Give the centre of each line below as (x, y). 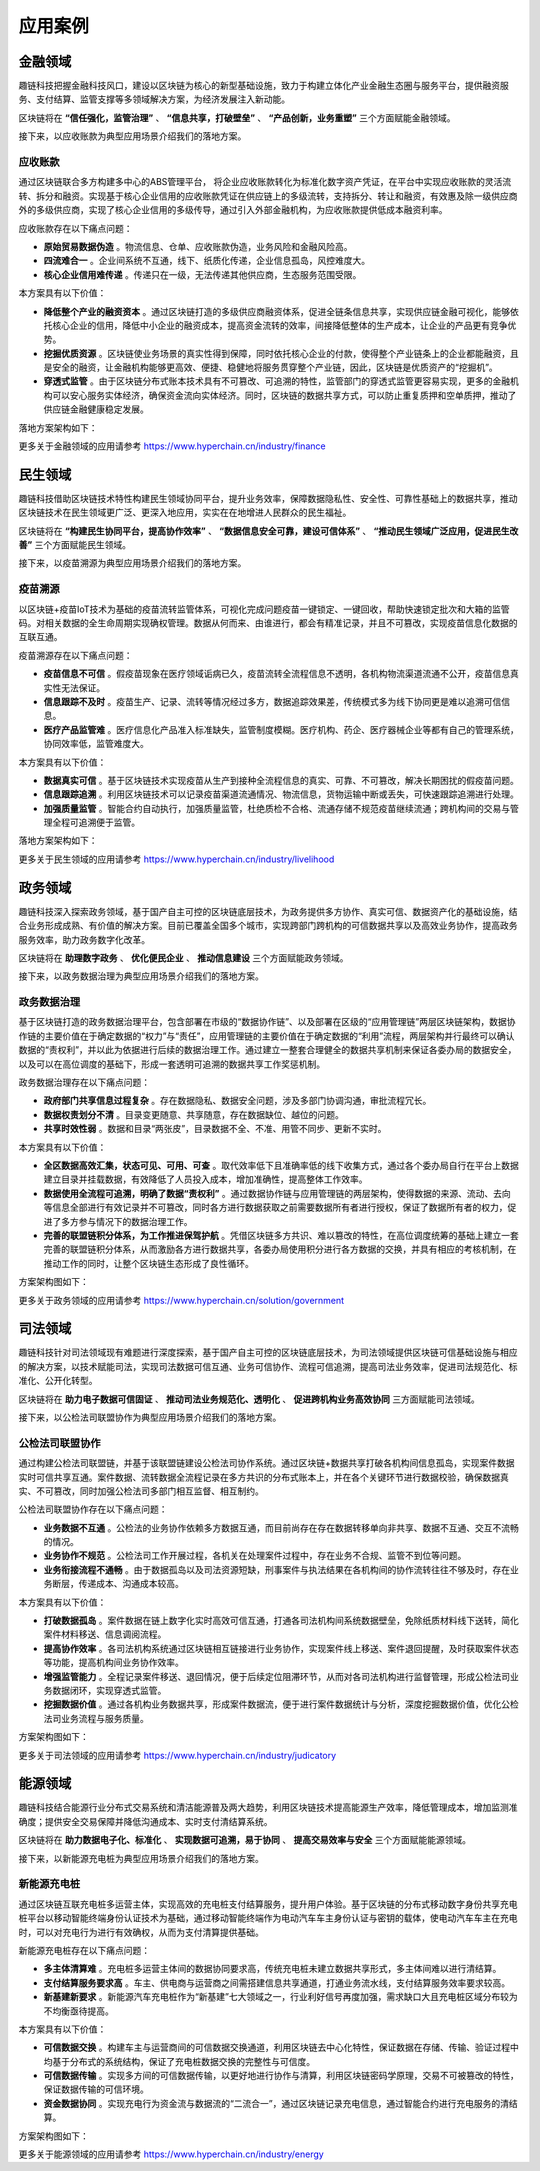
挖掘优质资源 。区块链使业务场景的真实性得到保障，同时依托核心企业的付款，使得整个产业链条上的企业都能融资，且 (281, 353)
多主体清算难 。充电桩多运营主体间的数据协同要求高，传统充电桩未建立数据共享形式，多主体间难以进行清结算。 (272, 1969)
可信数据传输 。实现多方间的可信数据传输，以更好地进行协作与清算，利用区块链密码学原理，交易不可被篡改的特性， (281, 2076)
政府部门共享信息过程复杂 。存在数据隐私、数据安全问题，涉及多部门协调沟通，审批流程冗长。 (237, 1101)
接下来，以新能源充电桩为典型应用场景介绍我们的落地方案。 (141, 1858)
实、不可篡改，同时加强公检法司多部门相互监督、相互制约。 (141, 1491)
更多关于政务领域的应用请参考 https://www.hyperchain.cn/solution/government (181, 1300)
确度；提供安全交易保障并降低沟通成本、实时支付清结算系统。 (145, 1821)
